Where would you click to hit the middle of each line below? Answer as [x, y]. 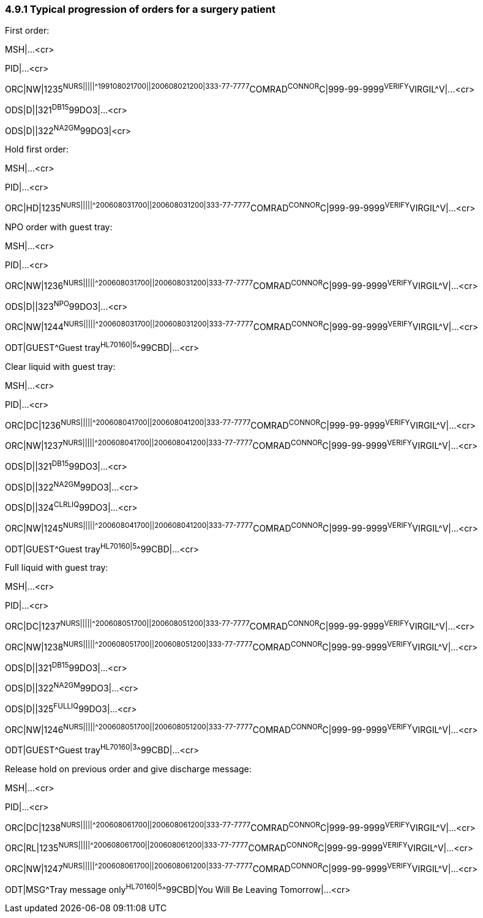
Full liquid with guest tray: [57, 568]
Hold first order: [37, 149]
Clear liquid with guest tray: [60, 366]
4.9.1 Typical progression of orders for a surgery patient [140, 9]
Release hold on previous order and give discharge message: [128, 769]
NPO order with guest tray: [59, 227]
